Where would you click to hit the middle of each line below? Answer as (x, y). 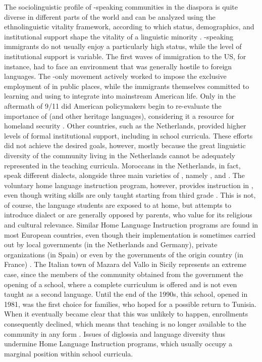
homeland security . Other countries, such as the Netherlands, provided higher (125, 126)
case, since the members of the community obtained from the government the (124, 274)
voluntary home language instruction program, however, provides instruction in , (129, 185)
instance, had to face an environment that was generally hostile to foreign (118, 66)
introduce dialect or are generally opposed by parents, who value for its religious (128, 215)
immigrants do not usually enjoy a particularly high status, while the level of (123, 46)
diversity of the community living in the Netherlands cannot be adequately (120, 155)
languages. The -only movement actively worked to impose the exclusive (115, 76)
